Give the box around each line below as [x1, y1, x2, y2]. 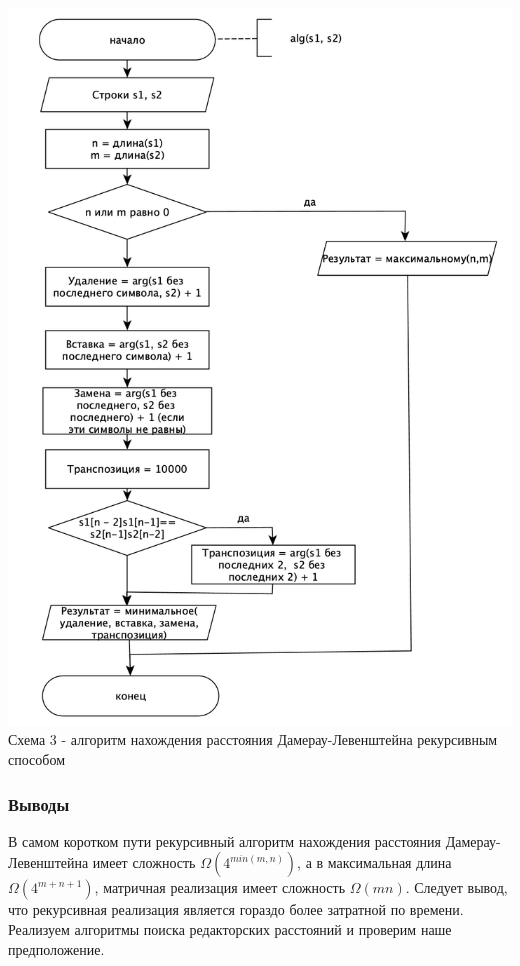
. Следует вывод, [405, 877, 508, 898]
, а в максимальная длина [297, 852, 452, 873]
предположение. [8, 938, 105, 959]
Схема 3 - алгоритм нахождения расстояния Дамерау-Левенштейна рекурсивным [8, 729, 498, 750]
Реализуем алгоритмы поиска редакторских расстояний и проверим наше [8, 918, 452, 939]
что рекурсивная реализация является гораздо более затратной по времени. [8, 899, 464, 920]
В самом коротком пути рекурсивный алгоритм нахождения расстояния [8, 830, 441, 851]
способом [8, 748, 65, 769]
